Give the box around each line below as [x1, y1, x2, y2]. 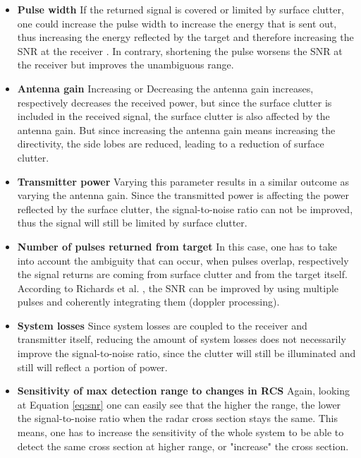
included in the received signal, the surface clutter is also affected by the [17, 109, 330, 123]
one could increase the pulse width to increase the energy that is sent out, [17, 16, 337, 30]
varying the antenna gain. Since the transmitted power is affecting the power [17, 188, 349, 203]
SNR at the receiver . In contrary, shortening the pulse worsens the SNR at [17, 43, 343, 58]
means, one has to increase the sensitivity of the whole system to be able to [17, 425, 344, 440]
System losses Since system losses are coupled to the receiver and [17, 318, 307, 332]
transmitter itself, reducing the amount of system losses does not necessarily [17, 332, 346, 346]
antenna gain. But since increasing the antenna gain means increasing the [17, 122, 336, 137]
